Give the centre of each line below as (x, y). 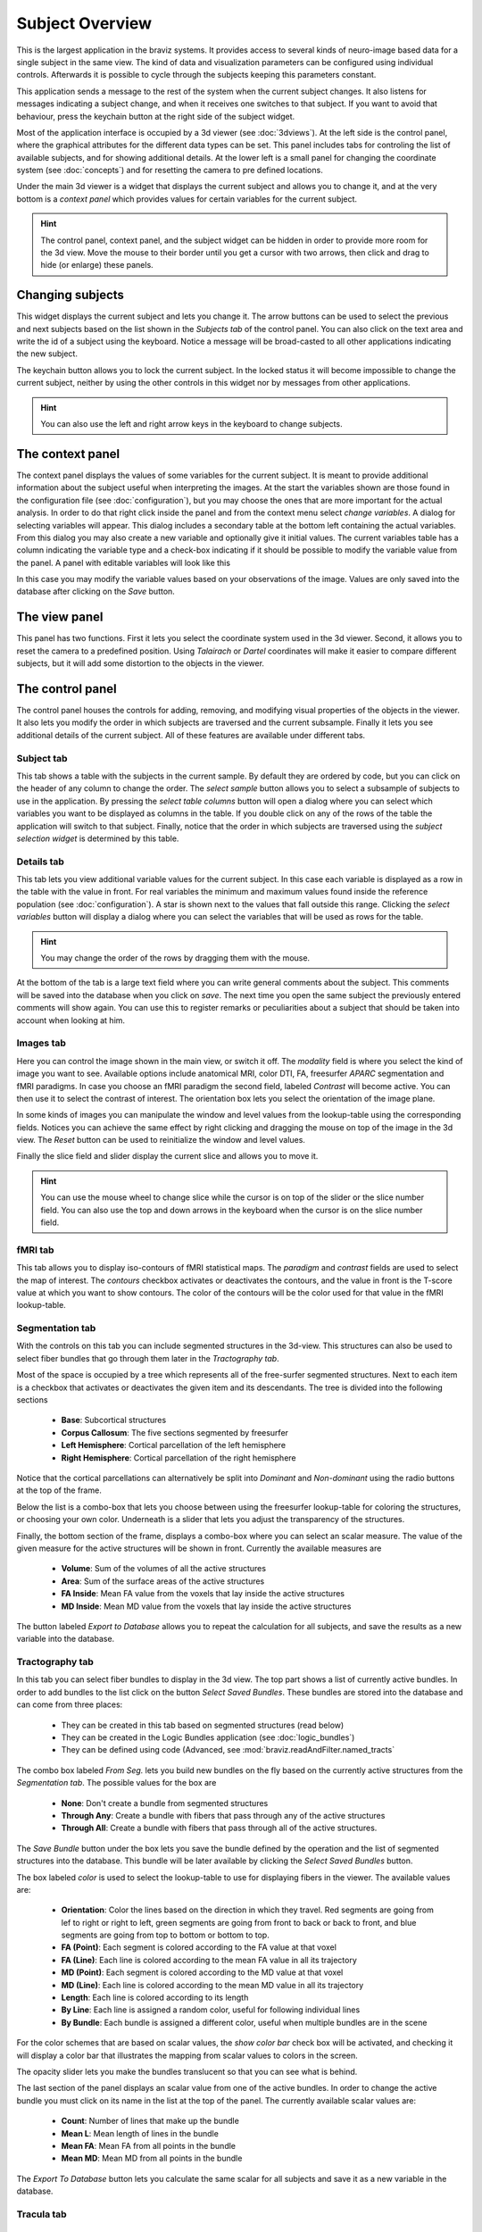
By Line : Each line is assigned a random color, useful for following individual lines (211, 2010)
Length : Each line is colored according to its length (155, 1998)
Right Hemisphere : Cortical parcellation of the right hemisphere (179, 1457)
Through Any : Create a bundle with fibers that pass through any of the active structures (223, 1815)
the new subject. (47, 354)
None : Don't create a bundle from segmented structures (165, 1803)
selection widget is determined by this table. (98, 838)
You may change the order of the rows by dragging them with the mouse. (175, 958)
